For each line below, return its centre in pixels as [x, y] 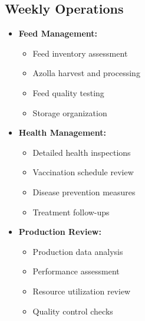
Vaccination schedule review [83, 172]
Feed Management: [58, 33]
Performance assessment [76, 271]
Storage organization [70, 112]
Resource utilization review [82, 291]
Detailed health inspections [82, 152]
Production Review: [60, 232]
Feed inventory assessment [80, 53]
